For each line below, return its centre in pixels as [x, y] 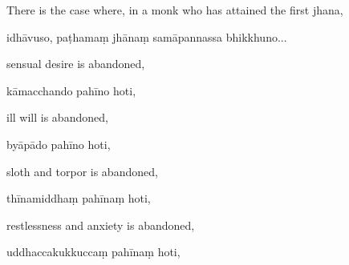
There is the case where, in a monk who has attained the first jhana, [175, 10]
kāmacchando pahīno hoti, [71, 90]
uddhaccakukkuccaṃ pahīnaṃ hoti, [93, 252]
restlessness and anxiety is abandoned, [101, 225]
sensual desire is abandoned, [76, 64]
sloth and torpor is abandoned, [82, 171]
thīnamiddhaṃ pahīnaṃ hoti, [79, 198]
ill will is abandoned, [57, 117]
